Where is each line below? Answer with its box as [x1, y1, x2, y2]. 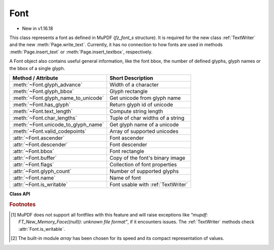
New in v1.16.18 [22, 25, 53, 31]
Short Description [109, 74, 153, 81]
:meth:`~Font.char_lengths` [12, 114, 77, 121]
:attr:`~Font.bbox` [12, 148, 54, 155]
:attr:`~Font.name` [12, 174, 56, 181]
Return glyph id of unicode [109, 101, 174, 108]
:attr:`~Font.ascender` [12, 134, 65, 141]
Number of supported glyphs [109, 167, 179, 174]
